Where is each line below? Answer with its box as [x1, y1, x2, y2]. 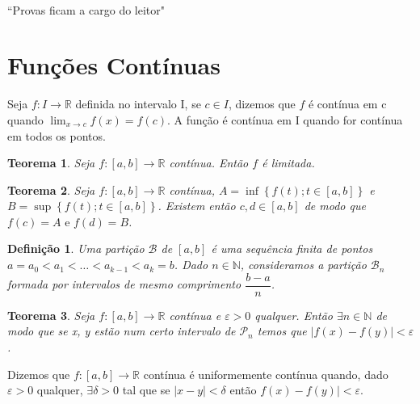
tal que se [122, 381, 170, 398]
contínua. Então [169, 154, 249, 171]
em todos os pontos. [7, 127, 106, 144]
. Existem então [157, 197, 236, 214]
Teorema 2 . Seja [7, 181, 95, 198]
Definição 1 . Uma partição [7, 240, 145, 257]
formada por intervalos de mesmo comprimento [7, 276, 241, 292]
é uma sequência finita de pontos [211, 240, 373, 257]
